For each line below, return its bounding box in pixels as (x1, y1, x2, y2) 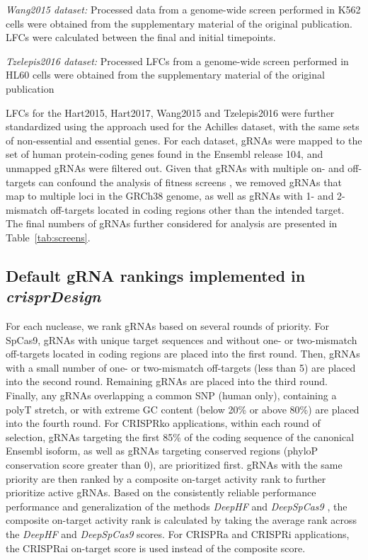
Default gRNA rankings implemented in (6, 264, 306, 286)
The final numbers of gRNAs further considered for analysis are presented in (6, 216, 338, 231)
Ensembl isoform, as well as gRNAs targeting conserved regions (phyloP (6, 443, 318, 458)
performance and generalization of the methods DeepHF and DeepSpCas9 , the (6, 498, 347, 513)
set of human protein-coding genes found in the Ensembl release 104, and (6, 147, 323, 161)
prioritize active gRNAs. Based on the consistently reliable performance (6, 485, 316, 500)
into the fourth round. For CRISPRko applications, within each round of (6, 416, 321, 430)
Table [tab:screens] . (6, 229, 91, 244)
